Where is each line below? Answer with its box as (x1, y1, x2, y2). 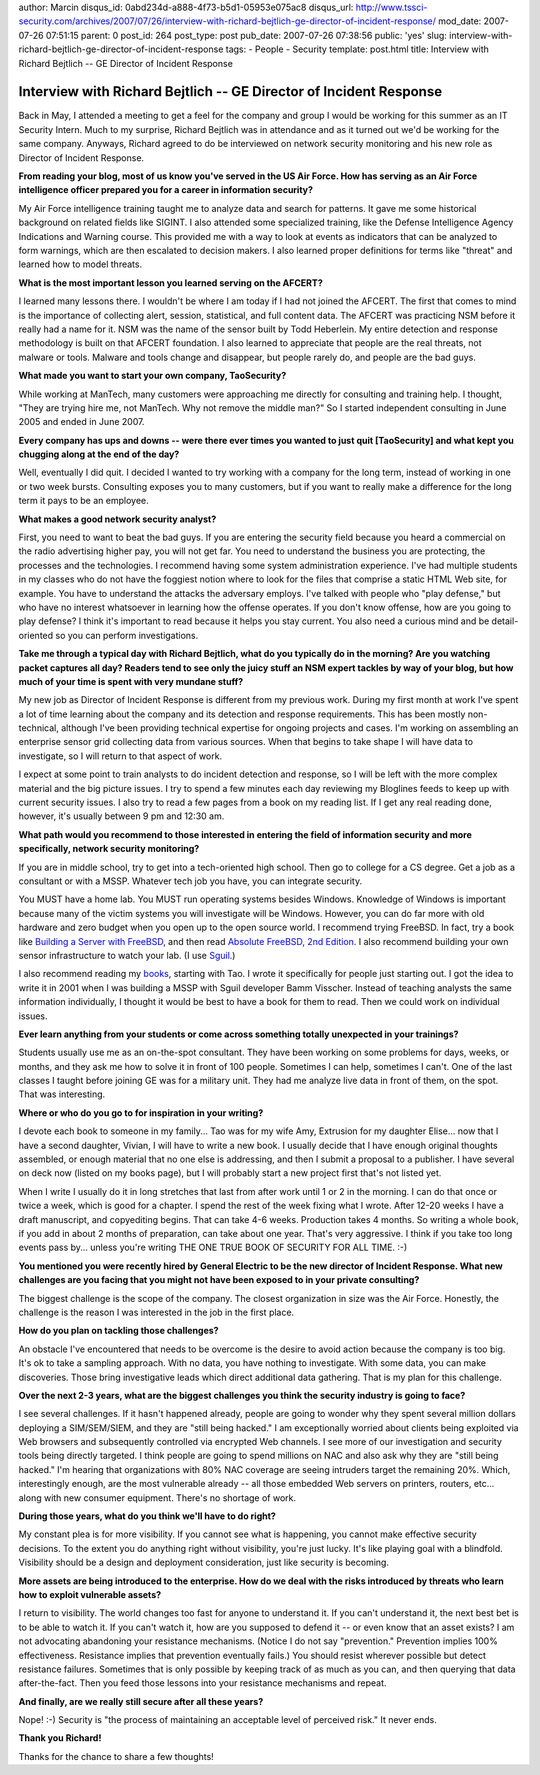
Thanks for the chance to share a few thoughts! (18, 1750, 214, 1762)
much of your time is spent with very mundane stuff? (18, 675, 244, 687)
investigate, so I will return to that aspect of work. (18, 750, 223, 762)
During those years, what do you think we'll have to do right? (18, 1510, 277, 1522)
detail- (491, 615, 519, 627)
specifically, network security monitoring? (18, 843, 200, 855)
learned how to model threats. (18, 258, 143, 270)
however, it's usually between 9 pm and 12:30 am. (18, 810, 225, 822)
